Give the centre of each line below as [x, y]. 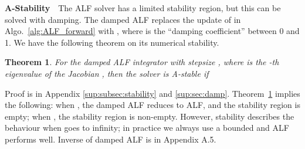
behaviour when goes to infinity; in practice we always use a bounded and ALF [147, 128]
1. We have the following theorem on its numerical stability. [112, 42]
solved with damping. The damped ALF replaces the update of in [123, 19]
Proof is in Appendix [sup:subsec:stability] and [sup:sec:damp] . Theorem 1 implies [152, 93]
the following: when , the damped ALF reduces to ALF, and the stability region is [152, 105]
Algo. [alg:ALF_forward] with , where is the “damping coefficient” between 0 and [152, 31]
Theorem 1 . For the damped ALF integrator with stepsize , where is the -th [142, 62]
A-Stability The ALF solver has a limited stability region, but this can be [143, 8]
